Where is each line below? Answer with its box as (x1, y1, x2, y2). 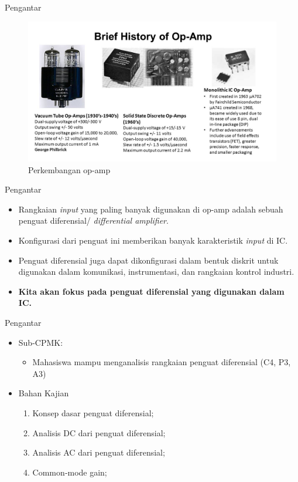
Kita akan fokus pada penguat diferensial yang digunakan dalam (18, 285, 285, 297)
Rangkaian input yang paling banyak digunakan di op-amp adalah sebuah (18, 203, 283, 215)
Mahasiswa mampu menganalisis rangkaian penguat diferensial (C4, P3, (32, 356, 291, 368)
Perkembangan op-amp (28, 163, 111, 176)
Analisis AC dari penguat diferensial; (32, 446, 165, 459)
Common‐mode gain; (32, 466, 107, 478)
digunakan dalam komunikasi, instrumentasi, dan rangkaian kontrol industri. (18, 265, 294, 278)
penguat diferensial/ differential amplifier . (18, 214, 169, 227)
